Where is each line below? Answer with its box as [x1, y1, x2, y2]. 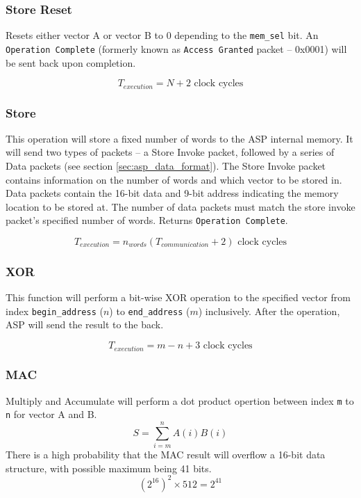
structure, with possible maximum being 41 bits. [6, 460, 212, 475]
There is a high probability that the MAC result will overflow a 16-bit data [6, 447, 326, 462]
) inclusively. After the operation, [198, 303, 340, 318]
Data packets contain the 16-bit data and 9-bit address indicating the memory [6, 186, 339, 200]
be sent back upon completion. [6, 55, 136, 70]
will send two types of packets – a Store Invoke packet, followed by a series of [6, 145, 335, 159]
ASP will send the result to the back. [6, 317, 164, 332]
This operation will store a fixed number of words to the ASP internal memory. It [6, 131, 353, 145]
